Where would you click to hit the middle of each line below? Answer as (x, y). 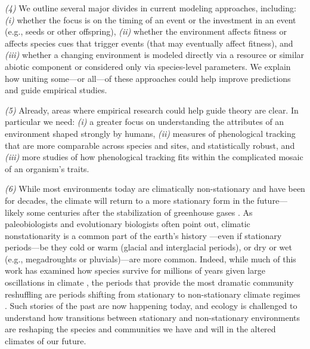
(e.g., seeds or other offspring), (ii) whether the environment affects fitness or (146, 31)
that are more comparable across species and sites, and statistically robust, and (150, 145)
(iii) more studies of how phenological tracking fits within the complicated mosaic (154, 157)
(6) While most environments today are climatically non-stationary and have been (155, 189)
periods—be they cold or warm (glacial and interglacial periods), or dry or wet (148, 247)
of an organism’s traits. (47, 168)
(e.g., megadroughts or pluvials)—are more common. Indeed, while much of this (151, 258)
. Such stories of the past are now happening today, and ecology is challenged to (151, 306)
